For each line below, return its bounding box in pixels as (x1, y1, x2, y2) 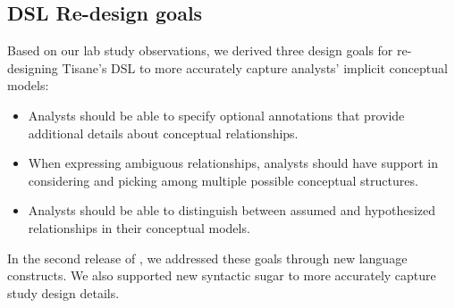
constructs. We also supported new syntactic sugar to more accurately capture (7, 266, 436, 285)
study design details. (7, 283, 120, 302)
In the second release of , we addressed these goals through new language (7, 248, 408, 267)
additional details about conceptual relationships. (28, 123, 299, 142)
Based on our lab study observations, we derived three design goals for (7, 41, 393, 60)
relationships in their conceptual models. (28, 218, 250, 237)
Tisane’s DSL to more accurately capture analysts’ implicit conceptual (62, 58, 448, 77)
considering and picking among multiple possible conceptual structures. (28, 171, 418, 189)
